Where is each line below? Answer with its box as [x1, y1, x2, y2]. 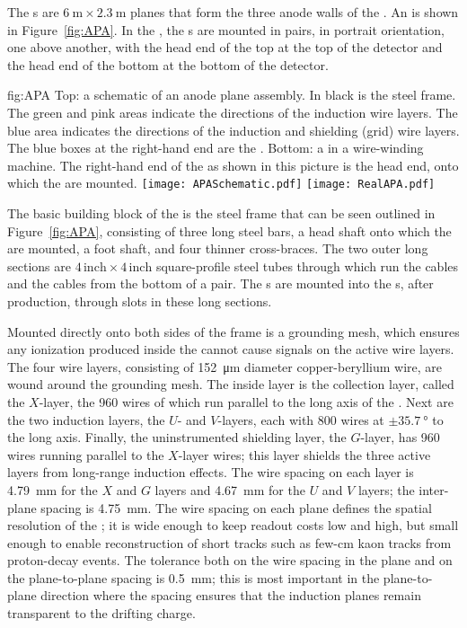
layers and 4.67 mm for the [154, 480, 305, 499]
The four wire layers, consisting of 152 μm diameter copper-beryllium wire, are [7, 357, 443, 376]
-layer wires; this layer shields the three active [178, 445, 431, 464]
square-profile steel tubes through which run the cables [155, 256, 459, 275]
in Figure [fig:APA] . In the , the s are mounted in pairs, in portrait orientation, [7, 20, 445, 39]
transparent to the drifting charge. [7, 604, 196, 623]
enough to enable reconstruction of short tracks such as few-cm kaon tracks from [7, 533, 452, 552]
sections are [7, 256, 71, 275]
